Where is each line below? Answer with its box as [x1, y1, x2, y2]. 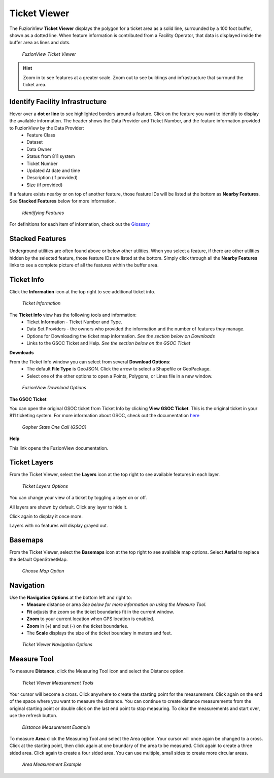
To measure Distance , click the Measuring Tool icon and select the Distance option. [9, 668, 185, 674]
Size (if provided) [26, 182, 63, 188]
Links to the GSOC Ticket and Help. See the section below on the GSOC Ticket [26, 340, 191, 346]
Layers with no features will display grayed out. [9, 523, 108, 529]
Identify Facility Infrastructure [9, 97, 107, 106]
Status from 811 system [26, 153, 75, 159]
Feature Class [26, 132, 56, 138]
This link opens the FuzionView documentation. [9, 445, 109, 451]
